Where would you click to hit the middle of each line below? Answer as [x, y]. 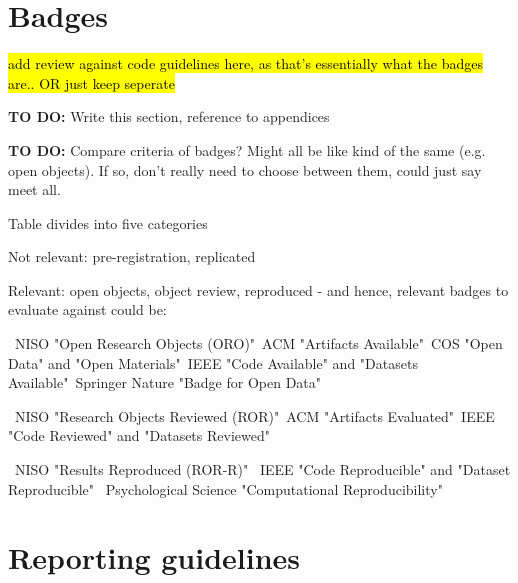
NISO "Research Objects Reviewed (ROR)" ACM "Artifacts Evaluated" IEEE [254, 415]
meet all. [34, 189]
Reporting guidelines [154, 557]
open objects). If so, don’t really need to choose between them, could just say [245, 169]
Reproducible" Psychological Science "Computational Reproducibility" [225, 488]
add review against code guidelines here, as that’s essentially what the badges [246, 63]
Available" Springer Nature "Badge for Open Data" [165, 382]
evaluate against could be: [87, 309]
